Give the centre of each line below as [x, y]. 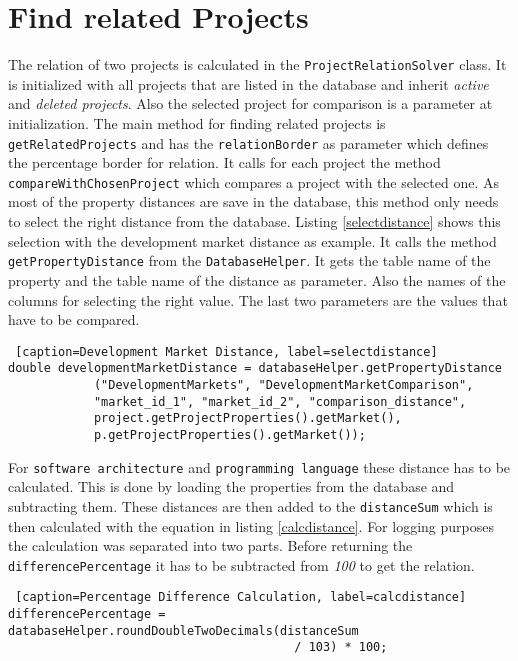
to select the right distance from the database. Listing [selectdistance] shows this [254, 221]
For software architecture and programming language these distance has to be [259, 466]
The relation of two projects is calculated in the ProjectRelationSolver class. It [257, 64]
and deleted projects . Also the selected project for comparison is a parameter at [250, 103]
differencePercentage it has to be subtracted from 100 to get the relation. [241, 564]
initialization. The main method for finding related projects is [197, 122]
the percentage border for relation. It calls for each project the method [224, 162]
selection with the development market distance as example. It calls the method [252, 240]
